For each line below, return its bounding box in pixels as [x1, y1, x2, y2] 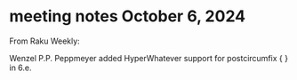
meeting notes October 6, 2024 [9, 6, 246, 27]
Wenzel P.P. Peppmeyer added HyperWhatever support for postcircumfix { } [9, 52, 289, 63]
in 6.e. [9, 62, 33, 73]
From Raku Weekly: [9, 36, 80, 46]
